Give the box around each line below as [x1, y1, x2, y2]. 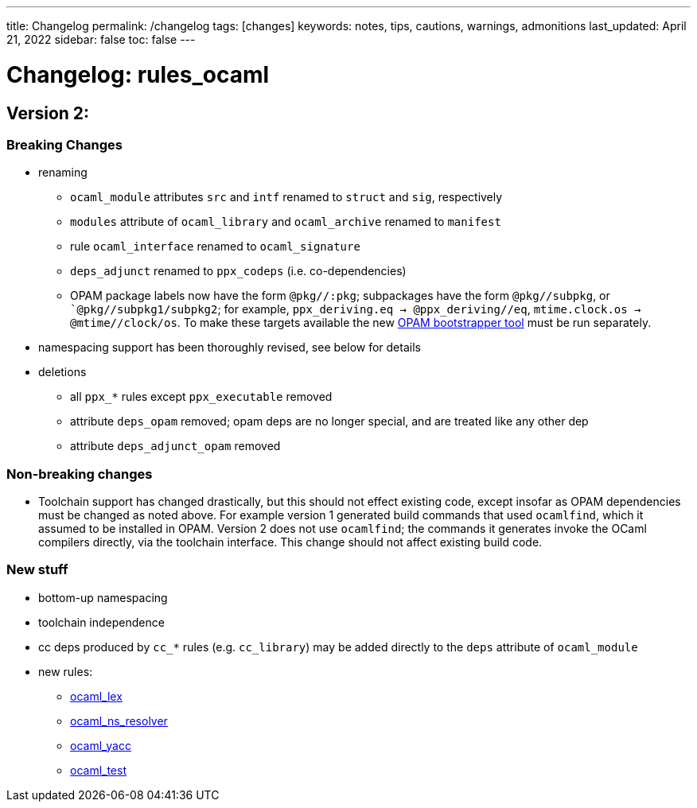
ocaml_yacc [70, 738, 131, 752]
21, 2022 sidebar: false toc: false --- [6, 33, 196, 46]
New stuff [6, 561, 68, 578]
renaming [38, 165, 88, 180]
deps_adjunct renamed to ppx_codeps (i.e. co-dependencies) [70, 264, 407, 278]
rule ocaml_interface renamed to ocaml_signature [70, 239, 360, 254]
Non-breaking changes [6, 465, 153, 482]
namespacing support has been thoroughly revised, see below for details [38, 340, 421, 355]
